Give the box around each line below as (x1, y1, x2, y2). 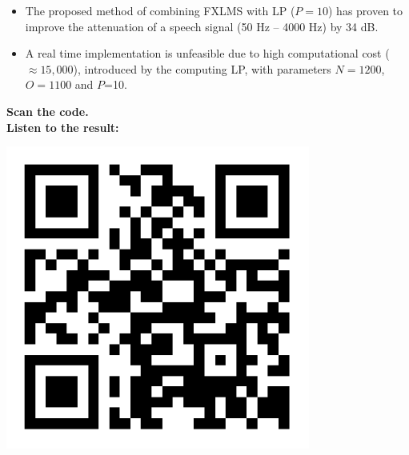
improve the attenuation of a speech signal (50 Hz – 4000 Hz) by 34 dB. (25, 18, 379, 34)
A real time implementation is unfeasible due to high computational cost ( (25, 45, 390, 62)
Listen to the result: (6, 118, 119, 135)
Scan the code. (6, 102, 89, 119)
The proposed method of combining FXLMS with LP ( (25, 2, 295, 18)
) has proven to (327, 2, 403, 18)
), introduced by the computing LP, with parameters (73, 60, 331, 77)
